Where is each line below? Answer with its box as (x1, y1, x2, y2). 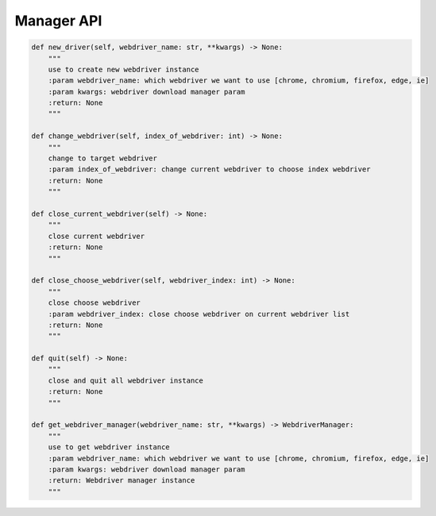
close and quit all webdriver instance (48, 375, 204, 385)
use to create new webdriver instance (48, 64, 199, 74)
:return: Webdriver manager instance (48, 476, 195, 485)
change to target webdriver (48, 154, 158, 163)
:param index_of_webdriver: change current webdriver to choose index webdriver (48, 165, 371, 174)
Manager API (14, 12, 102, 29)
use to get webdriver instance (48, 443, 170, 452)
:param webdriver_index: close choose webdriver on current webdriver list (48, 310, 350, 318)
